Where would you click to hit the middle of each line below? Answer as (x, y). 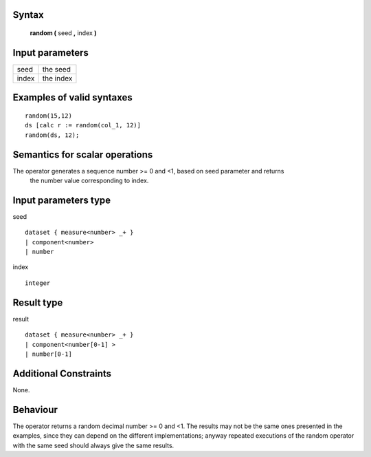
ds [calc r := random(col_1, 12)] (83, 125)
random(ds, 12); (52, 135)
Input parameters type (62, 200)
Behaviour (35, 410)
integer (38, 283)
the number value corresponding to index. (89, 181)
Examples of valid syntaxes (73, 97)
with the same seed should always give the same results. (93, 445)
